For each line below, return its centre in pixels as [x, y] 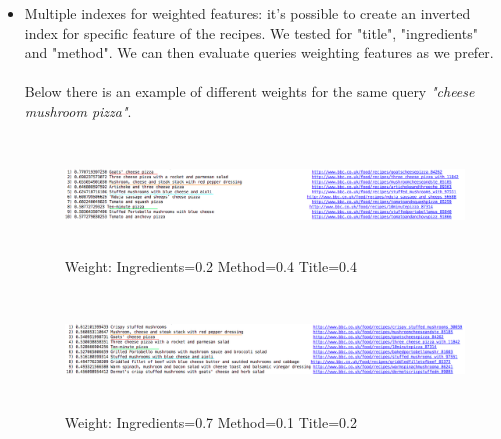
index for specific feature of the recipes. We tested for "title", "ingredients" [251, 32]
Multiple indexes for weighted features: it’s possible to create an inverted [247, 13]
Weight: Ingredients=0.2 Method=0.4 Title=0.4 [211, 266]
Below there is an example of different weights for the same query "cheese [249, 91]
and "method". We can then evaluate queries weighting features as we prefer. [259, 52]
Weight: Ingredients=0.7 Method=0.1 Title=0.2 [211, 421]
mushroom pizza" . [78, 110]
